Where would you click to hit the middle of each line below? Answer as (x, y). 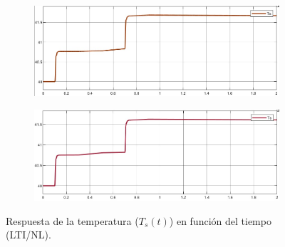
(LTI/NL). (28, 235)
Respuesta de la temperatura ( (72, 220)
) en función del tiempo (220, 220)
